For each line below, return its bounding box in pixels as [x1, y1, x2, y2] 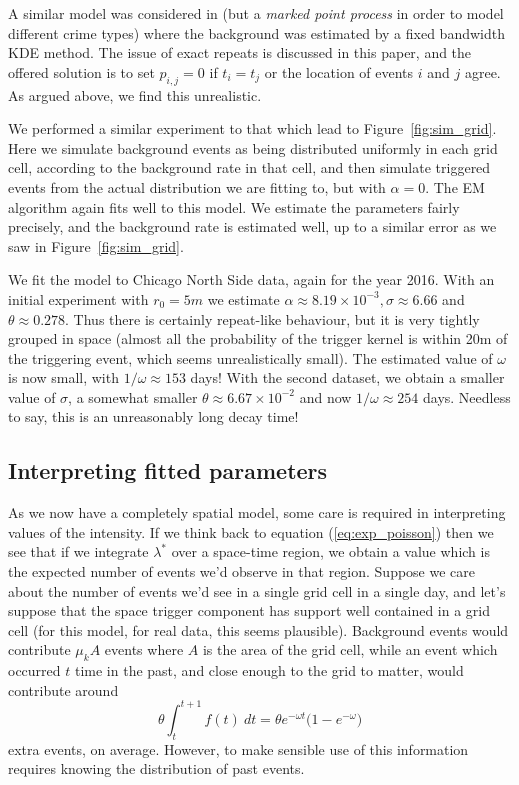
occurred [8, 660, 61, 681]
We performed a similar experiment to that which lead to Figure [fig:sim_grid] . [8, 118, 497, 139]
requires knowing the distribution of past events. [8, 758, 305, 779]
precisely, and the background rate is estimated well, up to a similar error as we [8, 216, 497, 237]
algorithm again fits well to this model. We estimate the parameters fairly [8, 196, 460, 217]
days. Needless [423, 386, 511, 407]
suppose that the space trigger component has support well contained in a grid [8, 600, 490, 621]
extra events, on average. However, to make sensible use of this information [8, 738, 469, 759]
